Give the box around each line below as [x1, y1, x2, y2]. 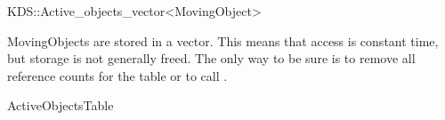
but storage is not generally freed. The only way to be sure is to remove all [7, 49, 416, 68]
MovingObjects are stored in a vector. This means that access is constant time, [7, 31, 439, 50]
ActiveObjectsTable [7, 96, 114, 115]
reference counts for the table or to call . [7, 66, 228, 84]
